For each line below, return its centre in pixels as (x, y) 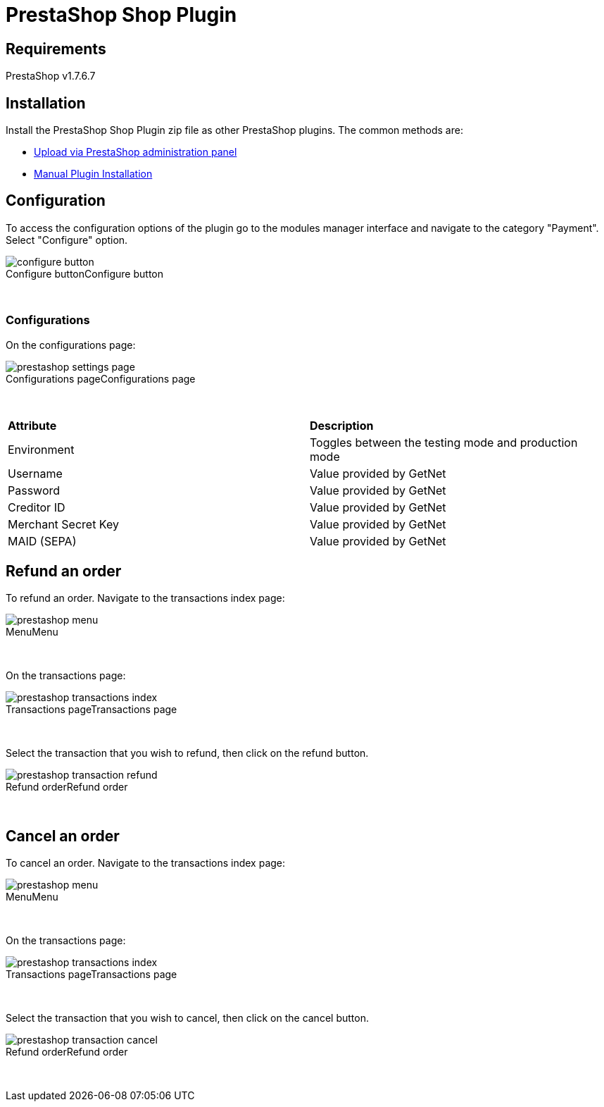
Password (34, 490)
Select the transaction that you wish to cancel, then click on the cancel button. (187, 1018)
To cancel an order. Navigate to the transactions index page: (146, 863)
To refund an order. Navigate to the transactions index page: (145, 598)
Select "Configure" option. (67, 240)
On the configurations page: (71, 345)
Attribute (32, 425)
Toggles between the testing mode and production (444, 442)
